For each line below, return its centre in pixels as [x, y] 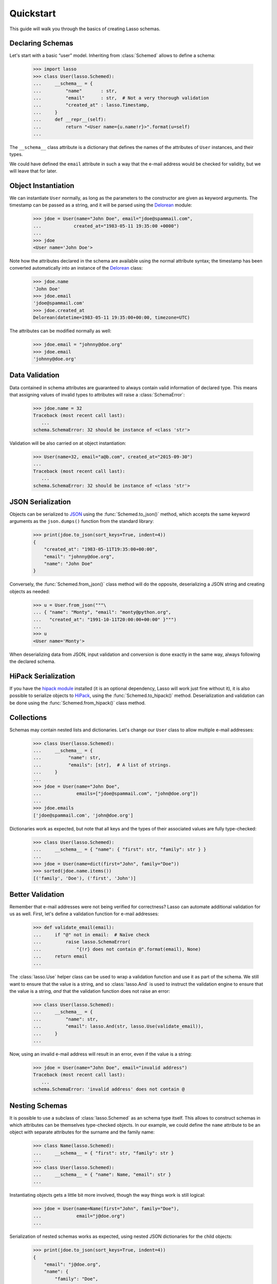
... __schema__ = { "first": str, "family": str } [103, 1153]
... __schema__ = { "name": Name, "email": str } [102, 1175]
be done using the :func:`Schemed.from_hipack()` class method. [78, 703]
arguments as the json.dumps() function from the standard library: [82, 521]
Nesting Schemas [38, 1106]
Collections [28, 717]
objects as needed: [30, 591]
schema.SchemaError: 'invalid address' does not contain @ [109, 1089]
